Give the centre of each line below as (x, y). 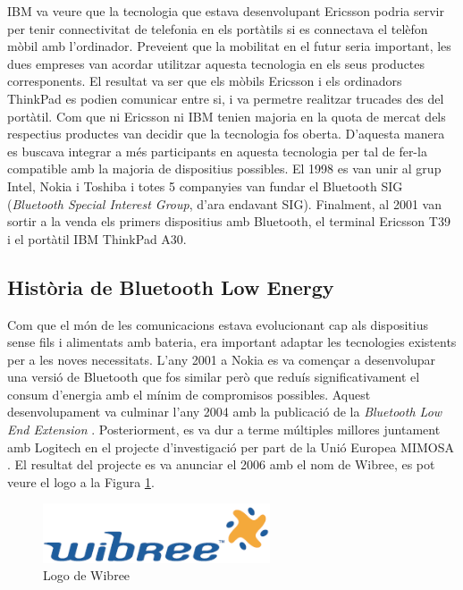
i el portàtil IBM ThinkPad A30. (97, 238)
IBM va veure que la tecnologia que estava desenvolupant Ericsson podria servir (226, 11)
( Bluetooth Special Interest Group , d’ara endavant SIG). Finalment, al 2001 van (224, 203)
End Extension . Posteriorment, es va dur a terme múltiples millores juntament (224, 430)
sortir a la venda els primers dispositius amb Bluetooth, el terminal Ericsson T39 (229, 221)
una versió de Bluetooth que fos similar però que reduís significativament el (214, 377)
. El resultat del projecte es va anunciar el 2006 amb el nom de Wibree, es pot (221, 464)
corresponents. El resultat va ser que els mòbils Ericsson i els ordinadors (205, 81)
